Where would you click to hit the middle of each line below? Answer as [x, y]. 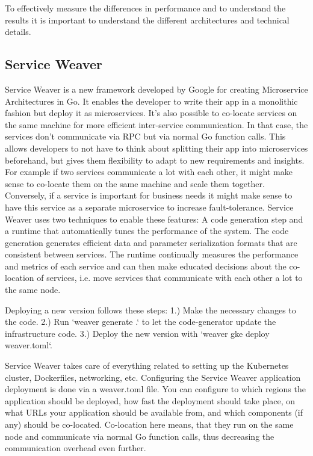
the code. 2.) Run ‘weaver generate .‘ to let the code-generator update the [141, 322]
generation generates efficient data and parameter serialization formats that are [151, 242]
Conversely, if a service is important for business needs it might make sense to [149, 195]
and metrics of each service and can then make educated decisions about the [146, 266]
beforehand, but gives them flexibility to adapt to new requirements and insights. [155, 160]
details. [18, 32]
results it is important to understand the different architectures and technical [147, 20]
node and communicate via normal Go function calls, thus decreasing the [140, 436]
